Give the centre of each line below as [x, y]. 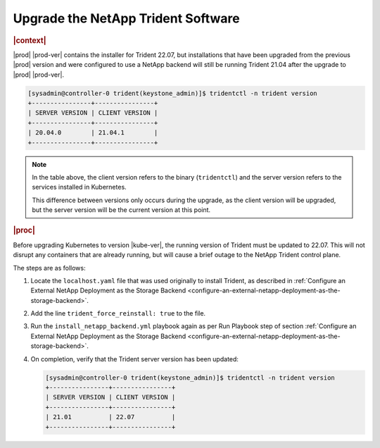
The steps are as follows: [49, 268]
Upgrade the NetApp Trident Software [126, 18]
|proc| [24, 230]
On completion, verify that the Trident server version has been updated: [135, 359]
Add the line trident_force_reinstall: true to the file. [118, 313]
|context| [30, 40]
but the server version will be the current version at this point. [121, 210]
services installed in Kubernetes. [79, 187]
